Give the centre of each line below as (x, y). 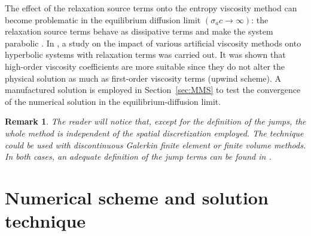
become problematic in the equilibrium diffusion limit (103, 19)
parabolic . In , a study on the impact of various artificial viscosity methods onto (153, 43)
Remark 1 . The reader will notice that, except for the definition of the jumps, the (155, 121)
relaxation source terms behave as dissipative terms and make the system (139, 31)
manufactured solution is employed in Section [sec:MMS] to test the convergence (153, 90)
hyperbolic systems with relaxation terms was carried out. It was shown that (145, 55)
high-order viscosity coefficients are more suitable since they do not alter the (145, 66)
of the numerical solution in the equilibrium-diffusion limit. (113, 101)
